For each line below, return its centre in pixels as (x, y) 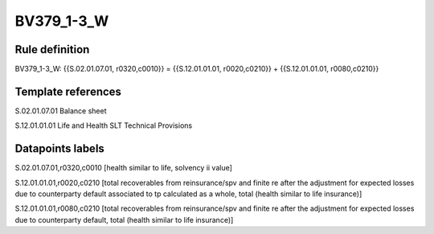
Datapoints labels (59, 149)
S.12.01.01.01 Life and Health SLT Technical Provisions (104, 125)
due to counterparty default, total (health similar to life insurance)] (124, 220)
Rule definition (52, 49)
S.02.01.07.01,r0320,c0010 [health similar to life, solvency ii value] (124, 168)
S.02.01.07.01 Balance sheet (61, 111)
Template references (68, 91)
